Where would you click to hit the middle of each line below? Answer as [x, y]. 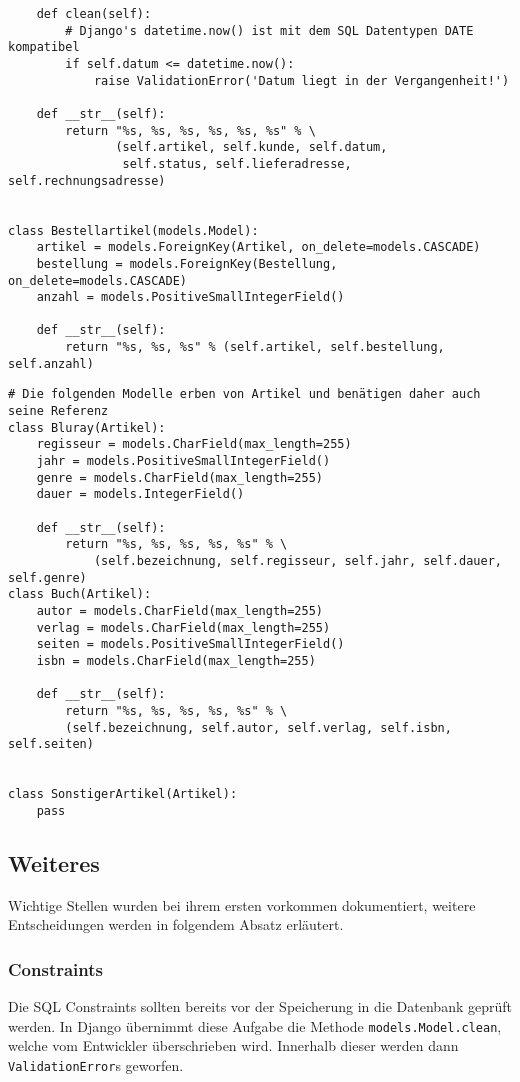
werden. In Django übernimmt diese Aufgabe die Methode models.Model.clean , [255, 1025]
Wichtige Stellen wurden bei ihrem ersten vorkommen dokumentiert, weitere [242, 904]
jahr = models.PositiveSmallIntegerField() [183, 461]
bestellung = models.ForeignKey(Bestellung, [187, 263]
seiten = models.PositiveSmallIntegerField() [190, 644]
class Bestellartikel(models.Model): [133, 230]
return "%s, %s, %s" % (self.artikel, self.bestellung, [255, 347]
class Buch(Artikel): [80, 594]
